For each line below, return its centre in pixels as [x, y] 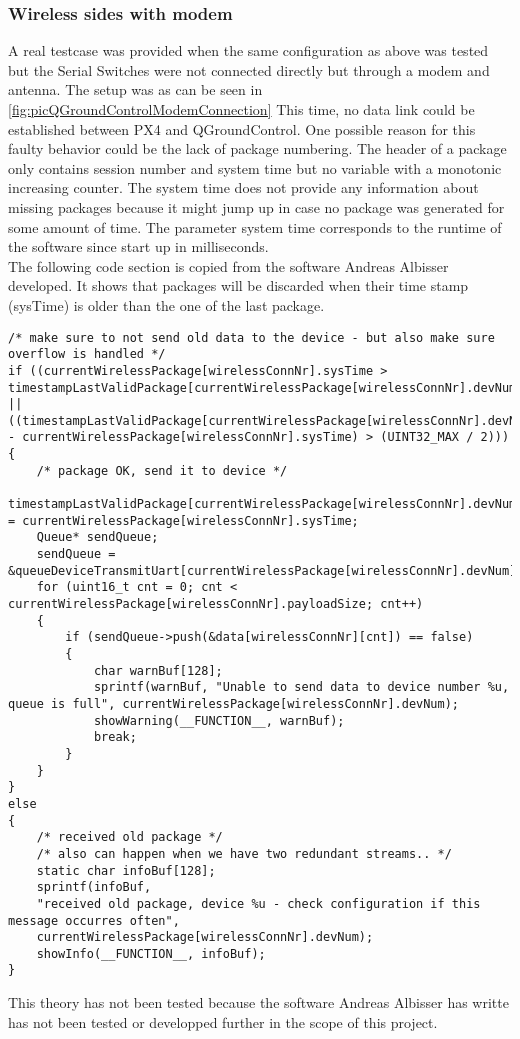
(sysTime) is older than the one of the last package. [166, 304]
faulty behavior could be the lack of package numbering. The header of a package [257, 148]
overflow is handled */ [87, 354]
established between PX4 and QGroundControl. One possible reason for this [242, 128]
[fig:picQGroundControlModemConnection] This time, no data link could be [241, 109]
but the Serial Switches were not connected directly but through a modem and [249, 69]
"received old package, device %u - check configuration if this [258, 903]
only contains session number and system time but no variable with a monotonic [255, 167]
